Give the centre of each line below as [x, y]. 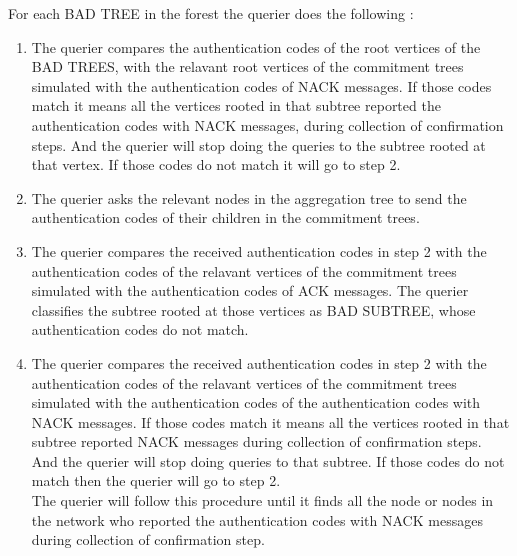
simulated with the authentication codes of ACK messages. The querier [250, 290]
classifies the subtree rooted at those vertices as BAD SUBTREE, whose [253, 309]
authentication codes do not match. [140, 329]
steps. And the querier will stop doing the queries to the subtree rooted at [258, 144]
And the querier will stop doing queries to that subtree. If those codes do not [268, 460]
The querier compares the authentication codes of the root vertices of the [256, 46]
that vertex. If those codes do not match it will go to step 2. [216, 164]
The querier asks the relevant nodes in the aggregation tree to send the [249, 197]
